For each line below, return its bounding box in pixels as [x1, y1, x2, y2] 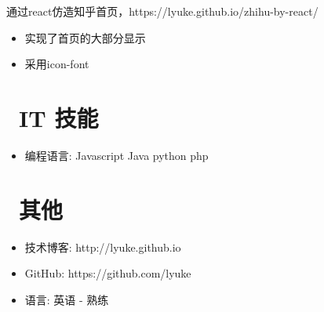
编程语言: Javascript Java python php [24, 147, 209, 163]
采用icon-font [24, 56, 89, 72]
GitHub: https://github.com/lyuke [24, 265, 191, 281]
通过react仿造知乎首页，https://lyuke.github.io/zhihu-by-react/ [6, 3, 319, 19]
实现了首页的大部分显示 [24, 29, 146, 45]
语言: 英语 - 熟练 [24, 291, 109, 307]
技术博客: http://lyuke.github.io [24, 238, 181, 255]
